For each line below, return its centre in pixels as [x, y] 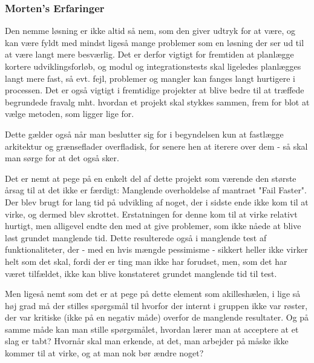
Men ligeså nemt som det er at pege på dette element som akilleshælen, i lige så [153, 294]
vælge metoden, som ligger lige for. [70, 114]
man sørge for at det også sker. [62, 158]
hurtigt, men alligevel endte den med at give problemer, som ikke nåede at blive [153, 226]
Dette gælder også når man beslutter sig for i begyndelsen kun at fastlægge [144, 134]
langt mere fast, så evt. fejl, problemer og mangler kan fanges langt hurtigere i [150, 78]
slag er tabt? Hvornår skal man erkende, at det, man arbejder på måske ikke [147, 341]
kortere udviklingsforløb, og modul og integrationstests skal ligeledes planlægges [153, 66]
